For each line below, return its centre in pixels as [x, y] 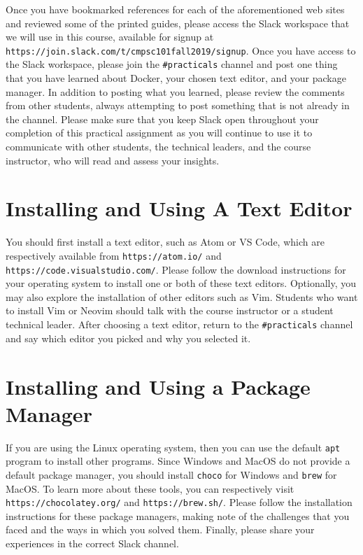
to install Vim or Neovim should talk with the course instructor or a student [170, 310]
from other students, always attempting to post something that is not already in [178, 105]
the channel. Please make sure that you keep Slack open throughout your [162, 119]
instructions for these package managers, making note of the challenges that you [178, 515]
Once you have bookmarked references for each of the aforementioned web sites [175, 9]
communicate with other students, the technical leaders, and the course [158, 147]
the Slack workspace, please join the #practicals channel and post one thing [172, 64]
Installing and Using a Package [158, 386]
